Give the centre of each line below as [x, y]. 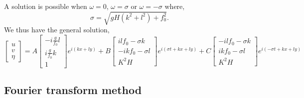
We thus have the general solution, [57, 30]
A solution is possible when [46, 6]
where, [175, 6]
